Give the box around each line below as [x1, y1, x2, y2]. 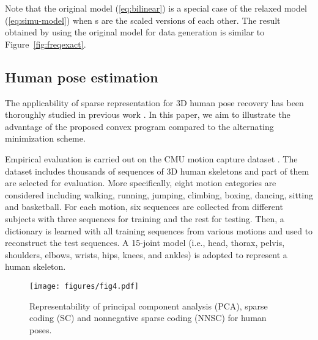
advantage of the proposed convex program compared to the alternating [5, 120, 274, 132]
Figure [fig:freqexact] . [5, 37, 86, 50]
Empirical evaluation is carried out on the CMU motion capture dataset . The [5, 152, 298, 165]
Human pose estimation [5, 67, 158, 86]
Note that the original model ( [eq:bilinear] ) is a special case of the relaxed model [5, 2, 307, 14]
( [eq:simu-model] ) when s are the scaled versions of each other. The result [5, 13, 281, 26]
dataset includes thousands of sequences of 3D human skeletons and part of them [5, 164, 309, 177]
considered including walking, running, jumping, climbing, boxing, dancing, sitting [5, 188, 313, 201]
